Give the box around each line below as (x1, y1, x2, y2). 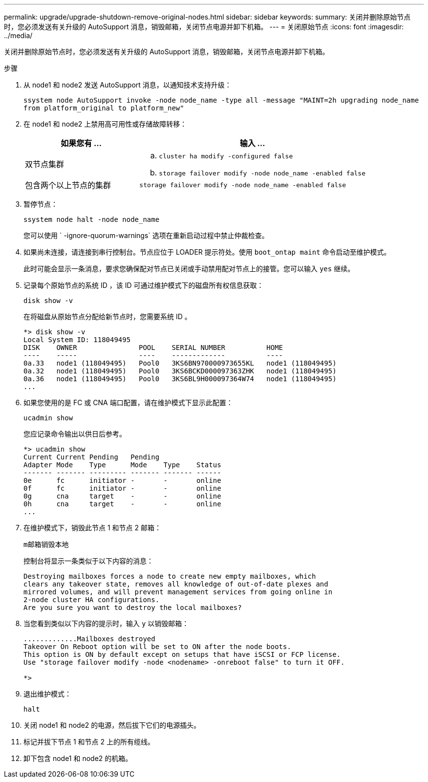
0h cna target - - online (23, 500, 221, 508)
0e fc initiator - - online (23, 477, 221, 484)
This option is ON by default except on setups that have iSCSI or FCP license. (23, 651, 341, 658)
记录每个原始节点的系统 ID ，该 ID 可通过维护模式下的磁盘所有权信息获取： (23, 281, 264, 289)
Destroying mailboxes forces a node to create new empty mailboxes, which (23, 572, 316, 580)
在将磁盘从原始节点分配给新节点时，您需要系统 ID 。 (23, 312, 192, 321)
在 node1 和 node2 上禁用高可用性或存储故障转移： (23, 120, 187, 128)
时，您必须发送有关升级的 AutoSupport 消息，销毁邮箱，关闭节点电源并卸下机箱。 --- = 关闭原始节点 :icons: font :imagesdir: (4, 22, 404, 31)
